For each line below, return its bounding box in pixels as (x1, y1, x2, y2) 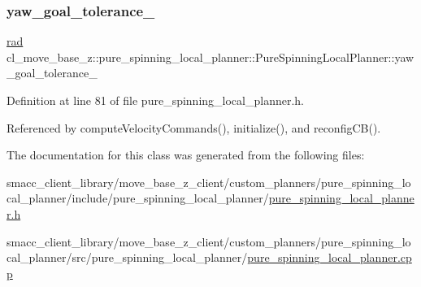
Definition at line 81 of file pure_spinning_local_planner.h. (7, 92, 304, 108)
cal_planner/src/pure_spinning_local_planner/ (7, 249, 248, 266)
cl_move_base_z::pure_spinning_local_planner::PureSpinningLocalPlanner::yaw (7, 48, 414, 65)
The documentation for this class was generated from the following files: (7, 146, 365, 163)
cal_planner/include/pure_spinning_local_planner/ (7, 189, 269, 207)
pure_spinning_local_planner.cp (247, 249, 412, 266)
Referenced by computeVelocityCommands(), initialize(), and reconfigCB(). (7, 119, 381, 136)
